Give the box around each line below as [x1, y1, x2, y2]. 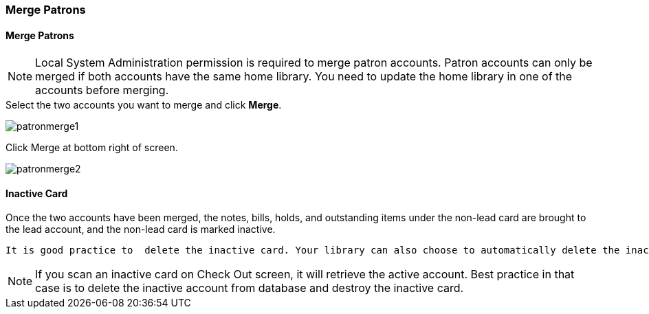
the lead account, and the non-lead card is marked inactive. [5, 223, 276, 236]
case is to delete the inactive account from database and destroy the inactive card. [35, 281, 464, 295]
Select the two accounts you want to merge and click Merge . [5, 99, 282, 111]
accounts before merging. [35, 83, 169, 98]
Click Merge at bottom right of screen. [5, 142, 178, 154]
